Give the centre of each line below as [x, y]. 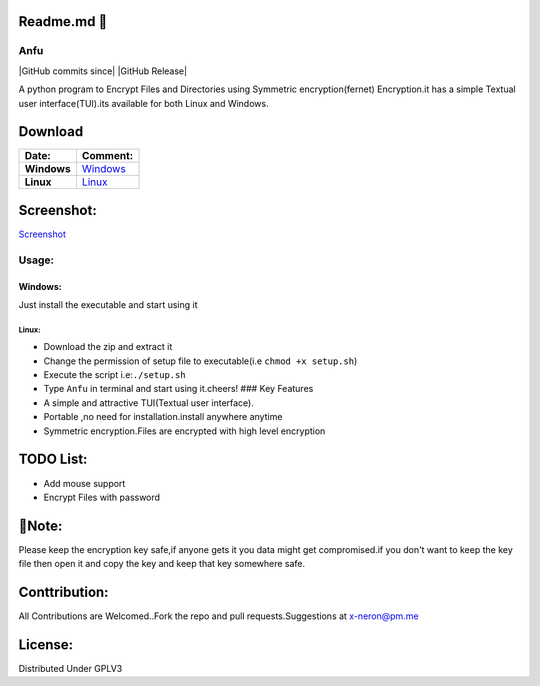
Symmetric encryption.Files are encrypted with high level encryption [184, 431]
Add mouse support [84, 483]
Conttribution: [63, 592]
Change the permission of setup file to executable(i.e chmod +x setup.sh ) [200, 361]
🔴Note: [40, 525]
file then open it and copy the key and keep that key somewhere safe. [162, 564]
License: [46, 644]
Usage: [36, 260]
